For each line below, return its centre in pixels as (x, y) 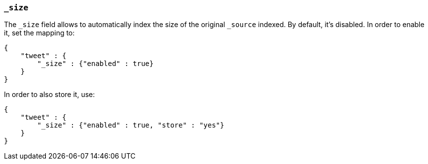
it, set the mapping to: (39, 33)
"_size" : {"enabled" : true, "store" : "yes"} (131, 125)
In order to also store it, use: (50, 95)
